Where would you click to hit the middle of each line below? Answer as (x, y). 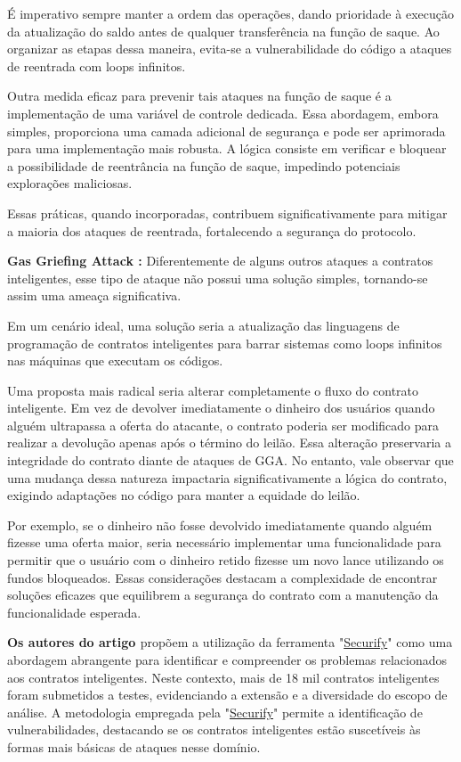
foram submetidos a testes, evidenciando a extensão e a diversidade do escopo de (227, 695)
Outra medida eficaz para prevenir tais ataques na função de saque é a (199, 96)
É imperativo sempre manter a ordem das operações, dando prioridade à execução (230, 13)
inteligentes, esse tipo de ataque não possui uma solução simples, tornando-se (218, 278)
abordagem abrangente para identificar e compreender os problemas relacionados (227, 660)
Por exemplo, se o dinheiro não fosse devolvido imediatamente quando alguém (220, 524)
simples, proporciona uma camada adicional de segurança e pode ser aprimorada (226, 131)
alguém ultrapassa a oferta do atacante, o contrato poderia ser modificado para (223, 425)
